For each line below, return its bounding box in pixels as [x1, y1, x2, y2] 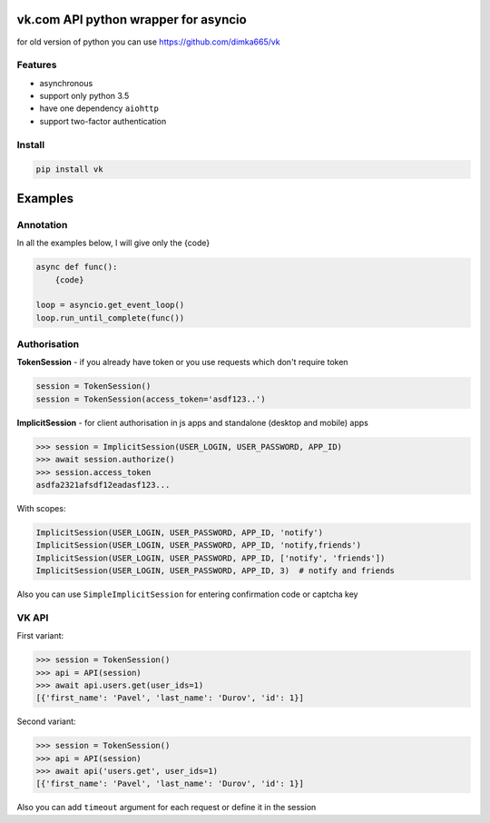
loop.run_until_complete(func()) [35, 312, 185, 322]
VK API [16, 611, 49, 624]
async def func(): [35, 262, 118, 273]
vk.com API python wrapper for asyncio [16, 12, 247, 27]
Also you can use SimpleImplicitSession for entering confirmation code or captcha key [16, 589, 358, 600]
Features [16, 59, 57, 72]
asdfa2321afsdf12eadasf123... [35, 480, 171, 490]
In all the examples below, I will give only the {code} [16, 237, 211, 249]
